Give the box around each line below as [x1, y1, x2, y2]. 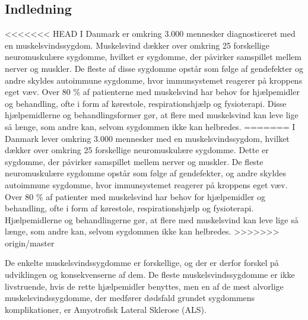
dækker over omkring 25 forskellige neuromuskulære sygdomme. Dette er [5, 144, 269, 156]
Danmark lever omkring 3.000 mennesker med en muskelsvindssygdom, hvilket [5, 132, 290, 144]
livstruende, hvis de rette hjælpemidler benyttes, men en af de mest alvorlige [5, 280, 284, 292]
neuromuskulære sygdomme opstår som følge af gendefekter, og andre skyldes [5, 167, 286, 179]
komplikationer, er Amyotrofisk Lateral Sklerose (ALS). [5, 303, 207, 315]
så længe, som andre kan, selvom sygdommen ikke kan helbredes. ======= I [5, 120, 296, 132]
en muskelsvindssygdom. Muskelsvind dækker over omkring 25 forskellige [5, 39, 269, 51]
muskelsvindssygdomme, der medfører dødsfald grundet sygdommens [5, 292, 255, 304]
